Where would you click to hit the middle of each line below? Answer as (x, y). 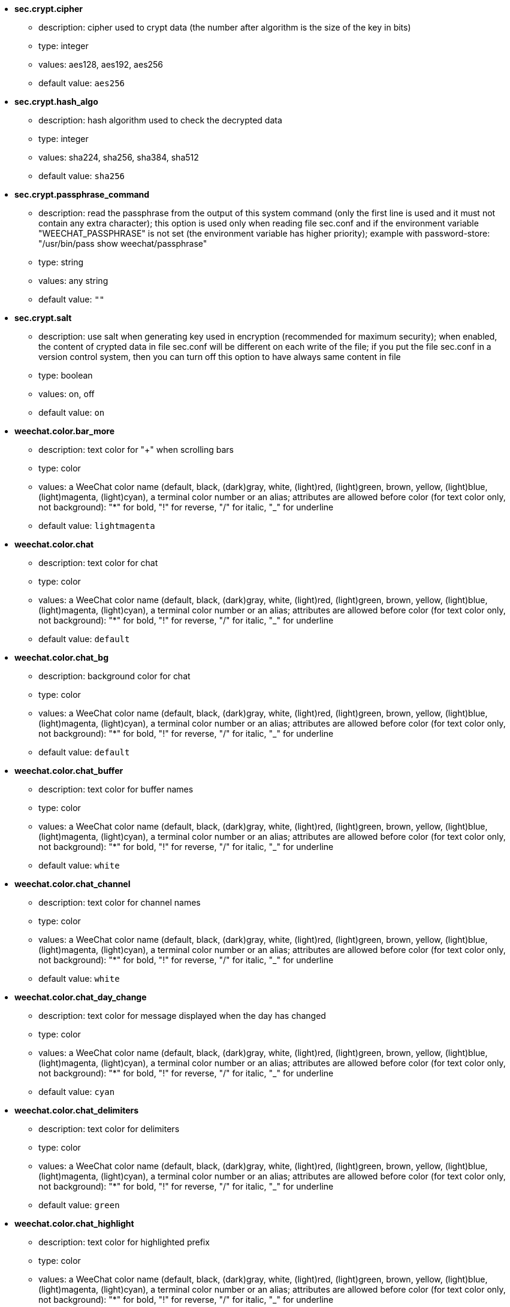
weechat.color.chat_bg (61, 657)
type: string (61, 262)
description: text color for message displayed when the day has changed (182, 1016)
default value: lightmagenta (97, 526)
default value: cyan (77, 1092)
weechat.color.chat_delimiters (77, 1110)
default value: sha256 (82, 176)
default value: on (72, 412)
